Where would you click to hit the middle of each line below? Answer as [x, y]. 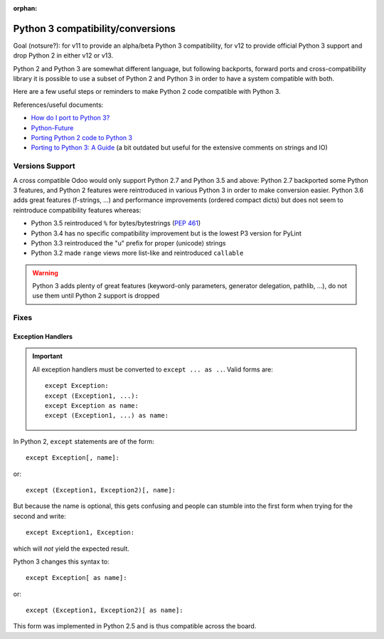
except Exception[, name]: [73, 458]
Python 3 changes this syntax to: [61, 561]
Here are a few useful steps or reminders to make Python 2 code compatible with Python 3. [147, 92]
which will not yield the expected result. [71, 549]
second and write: [40, 516]
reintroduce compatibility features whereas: [77, 210]
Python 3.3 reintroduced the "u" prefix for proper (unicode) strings [128, 243]
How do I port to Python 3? [70, 118]
